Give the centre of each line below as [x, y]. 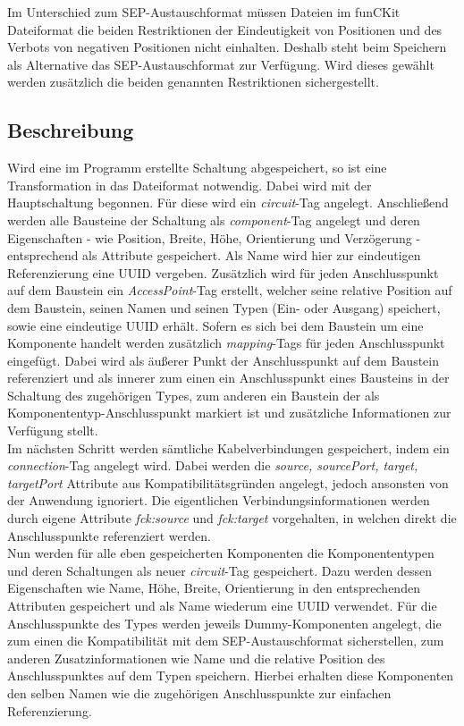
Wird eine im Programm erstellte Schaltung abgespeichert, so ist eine [197, 168]
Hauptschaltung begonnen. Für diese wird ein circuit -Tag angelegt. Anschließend [228, 203]
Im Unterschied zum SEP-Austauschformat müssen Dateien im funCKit [204, 12]
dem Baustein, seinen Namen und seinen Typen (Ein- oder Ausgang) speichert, [224, 307]
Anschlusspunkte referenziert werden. [109, 535]
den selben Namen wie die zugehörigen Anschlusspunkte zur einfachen [199, 692]
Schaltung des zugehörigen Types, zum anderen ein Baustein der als [194, 395]
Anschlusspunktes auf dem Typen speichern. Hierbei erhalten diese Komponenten [231, 675]
